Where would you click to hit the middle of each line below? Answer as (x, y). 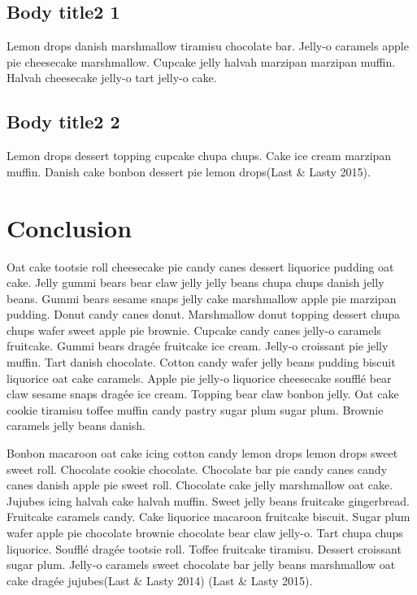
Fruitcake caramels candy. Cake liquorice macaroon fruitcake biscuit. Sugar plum (208, 517)
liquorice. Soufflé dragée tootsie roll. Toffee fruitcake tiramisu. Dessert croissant (204, 548)
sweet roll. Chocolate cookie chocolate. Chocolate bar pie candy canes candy (197, 469)
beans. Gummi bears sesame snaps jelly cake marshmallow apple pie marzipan (202, 298)
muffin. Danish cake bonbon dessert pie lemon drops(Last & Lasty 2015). (189, 171)
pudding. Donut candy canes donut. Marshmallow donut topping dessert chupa (204, 314)
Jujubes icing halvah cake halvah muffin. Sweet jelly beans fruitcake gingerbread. (208, 500)
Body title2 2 (63, 122)
